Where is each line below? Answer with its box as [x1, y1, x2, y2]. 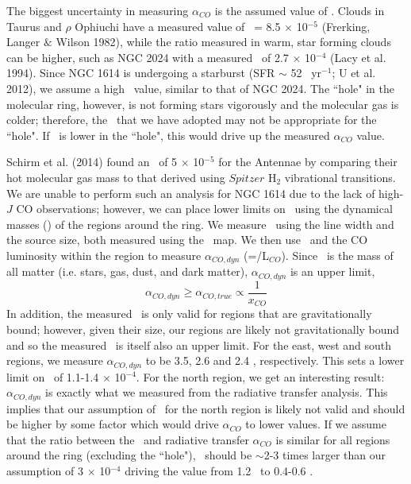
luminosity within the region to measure [6, 246, 202, 263]
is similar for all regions [275, 431, 390, 447]
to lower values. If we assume [245, 416, 386, 432]
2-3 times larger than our [263, 447, 386, 463]
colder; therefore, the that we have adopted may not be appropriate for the [6, 111, 377, 128]
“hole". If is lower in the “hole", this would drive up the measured [6, 126, 330, 143]
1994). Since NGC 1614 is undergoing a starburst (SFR [6, 64, 275, 81]
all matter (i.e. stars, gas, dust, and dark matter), [6, 263, 248, 280]
